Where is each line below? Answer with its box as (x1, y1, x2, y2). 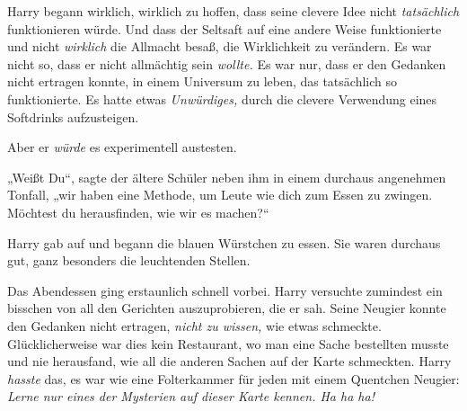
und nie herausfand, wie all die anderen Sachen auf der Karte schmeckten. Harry (7, 352, 452, 371)
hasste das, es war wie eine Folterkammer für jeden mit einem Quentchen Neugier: (7, 369, 460, 388)
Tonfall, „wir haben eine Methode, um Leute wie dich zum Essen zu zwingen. (7, 185, 433, 204)
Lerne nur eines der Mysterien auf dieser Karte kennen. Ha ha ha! (7, 387, 374, 406)
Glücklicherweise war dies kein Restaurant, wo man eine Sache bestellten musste (7, 334, 449, 353)
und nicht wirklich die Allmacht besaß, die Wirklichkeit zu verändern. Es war (7, 37, 432, 56)
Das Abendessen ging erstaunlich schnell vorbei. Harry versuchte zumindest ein (7, 281, 443, 299)
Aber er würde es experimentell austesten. (7, 138, 237, 156)
